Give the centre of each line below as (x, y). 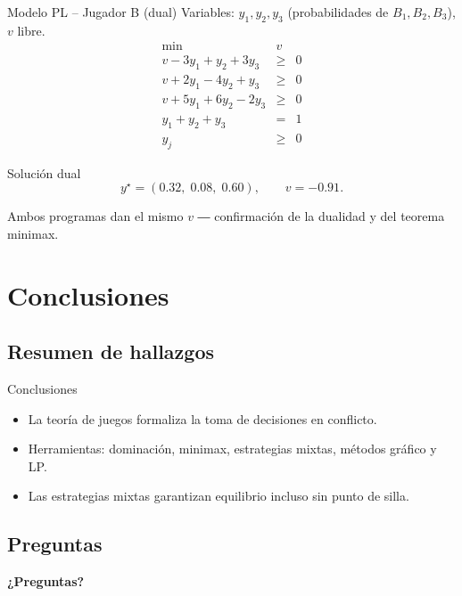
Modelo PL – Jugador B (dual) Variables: (121, 12)
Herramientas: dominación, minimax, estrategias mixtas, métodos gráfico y (232, 449)
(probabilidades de (338, 12)
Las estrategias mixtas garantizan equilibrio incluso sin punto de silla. (219, 496)
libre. (31, 30)
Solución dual (44, 172)
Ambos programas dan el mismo (95, 216)
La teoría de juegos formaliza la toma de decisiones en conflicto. (202, 418)
